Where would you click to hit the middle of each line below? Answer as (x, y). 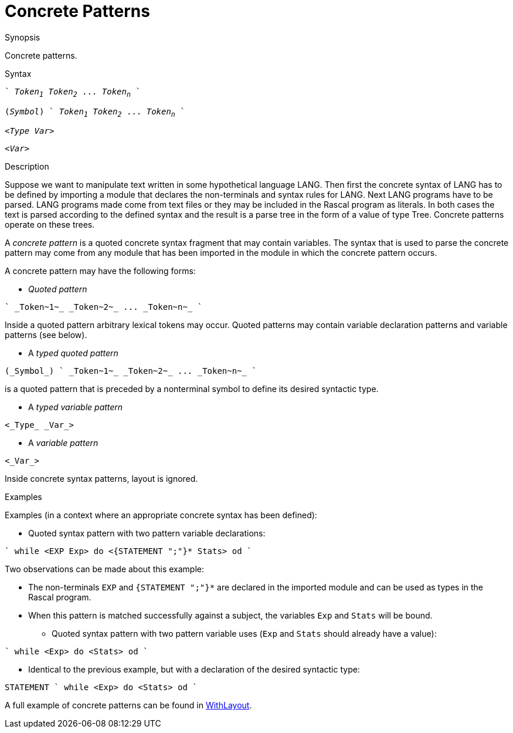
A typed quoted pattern (73, 353)
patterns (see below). (46, 335)
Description (27, 167)
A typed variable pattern (76, 407)
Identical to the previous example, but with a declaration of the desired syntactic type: (194, 670)
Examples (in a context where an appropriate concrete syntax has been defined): (161, 515)
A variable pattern (63, 443)
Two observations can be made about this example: (104, 569)
